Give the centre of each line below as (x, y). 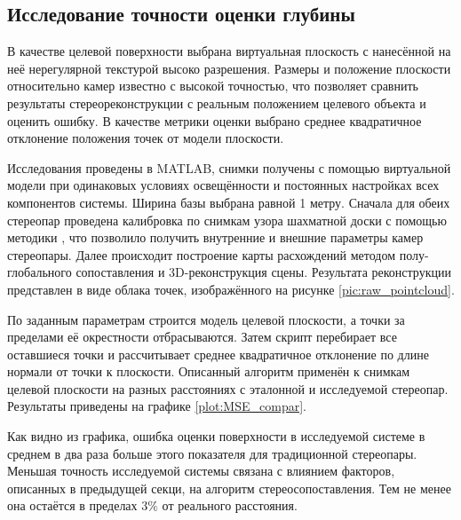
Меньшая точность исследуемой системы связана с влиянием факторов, (201, 471)
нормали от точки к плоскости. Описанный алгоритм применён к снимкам (209, 371)
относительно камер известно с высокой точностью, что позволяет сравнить (213, 86)
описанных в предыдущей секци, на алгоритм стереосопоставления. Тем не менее (229, 488)
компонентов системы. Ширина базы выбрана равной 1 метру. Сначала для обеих (229, 202)
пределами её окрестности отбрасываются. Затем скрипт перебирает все (202, 337)
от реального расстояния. (230, 505)
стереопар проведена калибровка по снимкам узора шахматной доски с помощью (227, 220)
